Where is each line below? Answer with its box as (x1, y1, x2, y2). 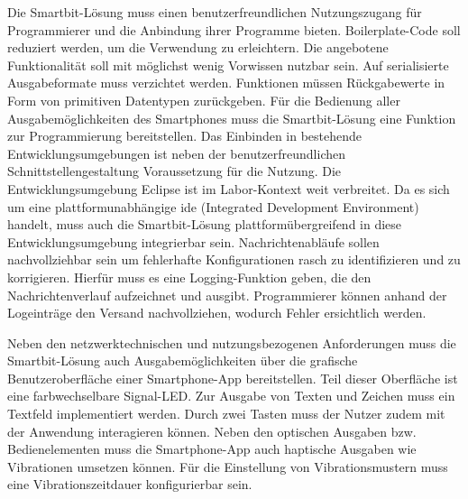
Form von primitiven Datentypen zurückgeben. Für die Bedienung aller (7, 90, 400, 109)
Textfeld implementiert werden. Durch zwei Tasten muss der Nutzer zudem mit (7, 404, 445, 423)
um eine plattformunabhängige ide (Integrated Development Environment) (7, 197, 419, 216)
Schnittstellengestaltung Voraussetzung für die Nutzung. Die (7, 162, 342, 180)
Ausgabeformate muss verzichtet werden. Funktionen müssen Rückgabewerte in (7, 73, 445, 92)
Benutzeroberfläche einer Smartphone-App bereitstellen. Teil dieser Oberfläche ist (7, 368, 458, 387)
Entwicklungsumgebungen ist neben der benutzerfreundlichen (7, 143, 346, 162)
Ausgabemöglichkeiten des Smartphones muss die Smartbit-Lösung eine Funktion (7, 108, 456, 127)
